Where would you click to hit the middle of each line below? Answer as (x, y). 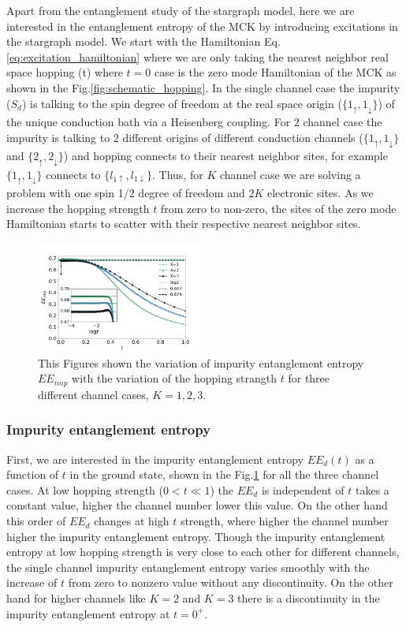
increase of (32, 582)
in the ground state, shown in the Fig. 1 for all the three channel (224, 474)
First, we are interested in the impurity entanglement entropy (155, 459)
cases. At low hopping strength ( (85, 489)
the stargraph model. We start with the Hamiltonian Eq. (143, 41)
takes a (372, 489)
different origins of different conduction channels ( (243, 137)
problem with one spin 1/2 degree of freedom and (126, 192)
